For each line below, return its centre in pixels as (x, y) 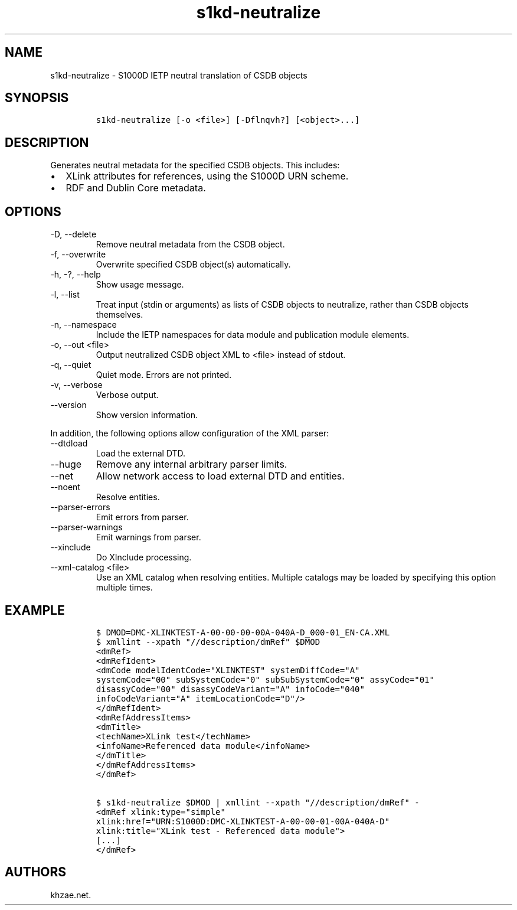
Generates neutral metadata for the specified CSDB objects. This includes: (195, 165)
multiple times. (124, 588)
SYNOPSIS (37, 98)
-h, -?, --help (76, 275)
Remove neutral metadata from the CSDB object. (190, 244)
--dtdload (69, 443)
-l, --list (65, 295)
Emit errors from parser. (142, 517)
